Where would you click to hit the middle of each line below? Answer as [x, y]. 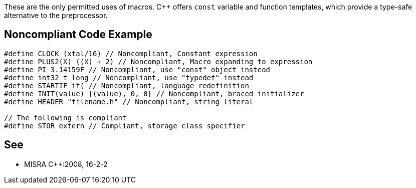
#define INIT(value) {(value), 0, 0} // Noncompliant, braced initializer [154, 93]
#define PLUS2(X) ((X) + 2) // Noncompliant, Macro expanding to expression [158, 61]
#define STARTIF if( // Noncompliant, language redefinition [127, 85]
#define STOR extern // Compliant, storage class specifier [125, 126]
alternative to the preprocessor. [56, 15]
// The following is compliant [65, 118]
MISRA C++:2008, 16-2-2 [66, 164]
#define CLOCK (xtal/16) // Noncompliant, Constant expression [131, 53]
